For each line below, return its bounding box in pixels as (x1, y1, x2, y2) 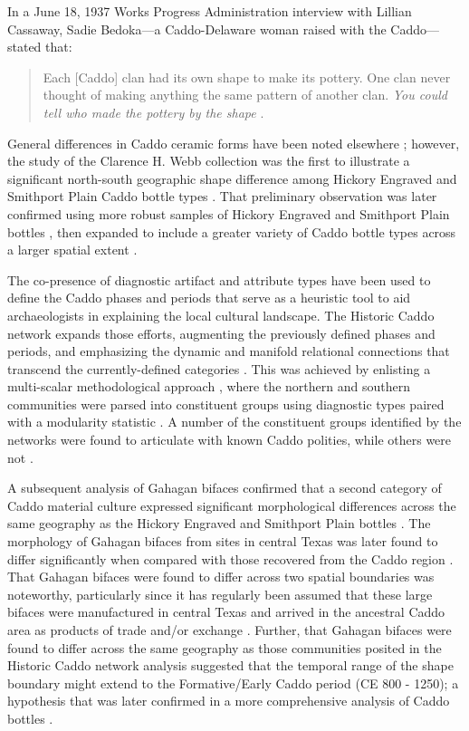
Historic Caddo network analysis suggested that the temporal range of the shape (7, 656, 454, 675)
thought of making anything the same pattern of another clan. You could (43, 85, 447, 104)
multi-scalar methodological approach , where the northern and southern (7, 377, 410, 396)
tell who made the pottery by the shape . (43, 102, 264, 121)
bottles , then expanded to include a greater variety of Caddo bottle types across (7, 222, 456, 241)
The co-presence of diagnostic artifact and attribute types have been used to (7, 270, 431, 289)
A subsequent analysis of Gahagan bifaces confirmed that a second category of (7, 478, 442, 497)
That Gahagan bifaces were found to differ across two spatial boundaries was (7, 567, 435, 586)
